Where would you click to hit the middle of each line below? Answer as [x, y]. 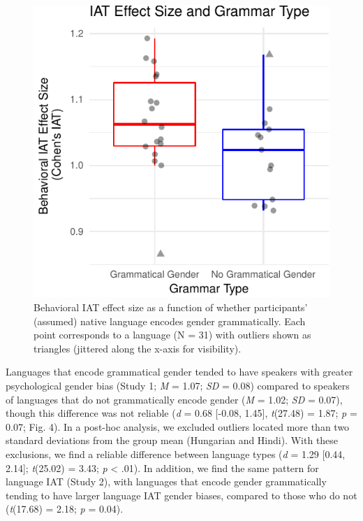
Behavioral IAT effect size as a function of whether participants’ [171, 307]
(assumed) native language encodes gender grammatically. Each [170, 321]
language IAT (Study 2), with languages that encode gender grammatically [166, 481]
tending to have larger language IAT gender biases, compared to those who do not [181, 495]
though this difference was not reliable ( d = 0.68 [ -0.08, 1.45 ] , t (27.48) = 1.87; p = [181, 413]
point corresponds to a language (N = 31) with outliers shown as [172, 335]
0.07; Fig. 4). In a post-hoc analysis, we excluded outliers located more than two [178, 426]
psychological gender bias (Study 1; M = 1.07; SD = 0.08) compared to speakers [178, 385]
